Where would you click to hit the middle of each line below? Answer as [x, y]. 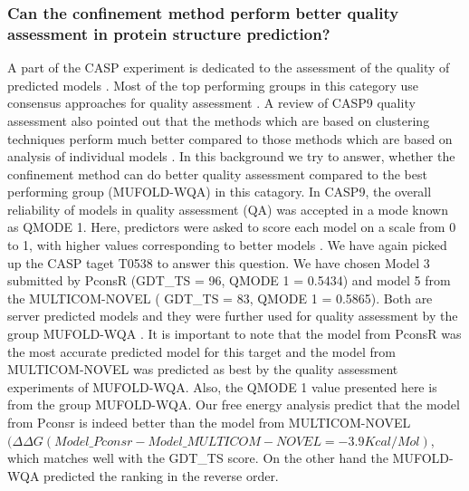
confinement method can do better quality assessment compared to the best [217, 173]
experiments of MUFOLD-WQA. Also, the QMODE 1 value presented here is [222, 386]
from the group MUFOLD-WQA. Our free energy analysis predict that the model [234, 404]
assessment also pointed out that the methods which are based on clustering [219, 120]
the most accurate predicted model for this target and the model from [201, 351]
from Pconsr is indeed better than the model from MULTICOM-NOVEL [209, 423]
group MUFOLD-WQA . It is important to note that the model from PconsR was [234, 334]
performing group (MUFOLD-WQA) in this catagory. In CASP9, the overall [220, 192]
